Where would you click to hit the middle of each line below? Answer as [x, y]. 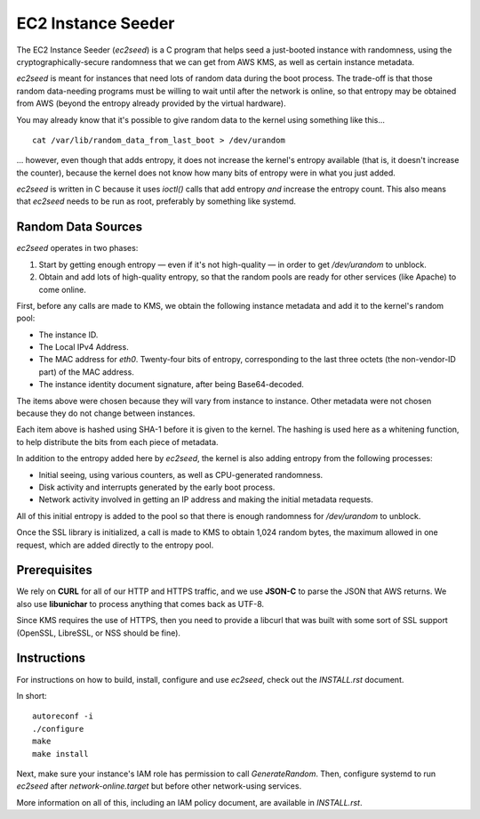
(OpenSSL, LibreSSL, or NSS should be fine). [99, 633]
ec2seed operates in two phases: [77, 248]
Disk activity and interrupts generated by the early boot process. [157, 487]
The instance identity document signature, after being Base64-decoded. [171, 385]
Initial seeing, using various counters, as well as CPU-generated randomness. [181, 474]
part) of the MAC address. [87, 372]
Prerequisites [54, 570]
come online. [62, 289]
